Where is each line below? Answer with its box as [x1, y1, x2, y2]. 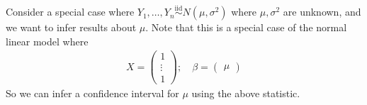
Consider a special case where [6, 4, 135, 19]
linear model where [6, 33, 89, 48]
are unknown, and [283, 4, 361, 19]
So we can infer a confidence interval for [6, 85, 179, 100]
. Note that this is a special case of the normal [145, 20, 347, 35]
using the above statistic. [191, 85, 300, 100]
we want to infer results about [6, 20, 137, 35]
